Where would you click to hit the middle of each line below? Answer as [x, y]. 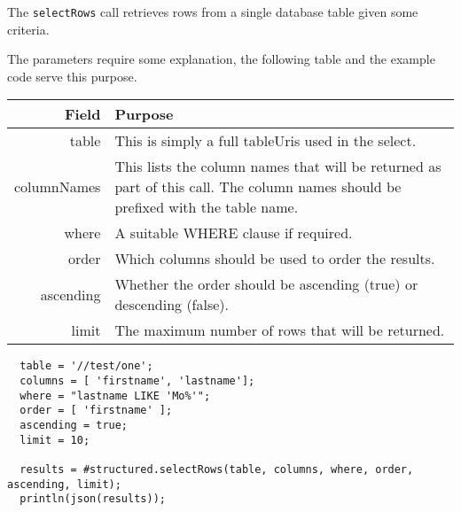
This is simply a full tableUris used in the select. [266, 141]
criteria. [28, 29]
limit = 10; [55, 440]
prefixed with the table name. [207, 207]
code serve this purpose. [72, 76]
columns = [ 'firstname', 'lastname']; [137, 381]
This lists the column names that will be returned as [278, 167]
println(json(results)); [93, 499]
